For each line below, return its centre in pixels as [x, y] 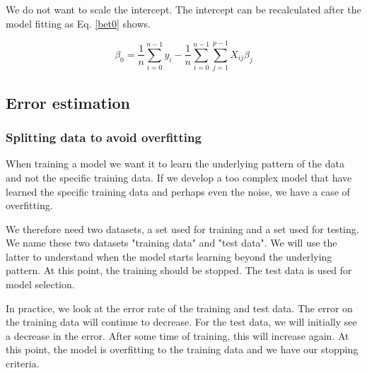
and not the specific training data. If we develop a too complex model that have [179, 177]
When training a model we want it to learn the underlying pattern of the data [175, 164]
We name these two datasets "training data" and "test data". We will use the [171, 243]
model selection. [40, 284]
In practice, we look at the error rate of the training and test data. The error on [179, 308]
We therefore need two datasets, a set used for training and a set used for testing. [182, 229]
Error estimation [68, 102]
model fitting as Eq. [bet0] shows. [78, 23]
